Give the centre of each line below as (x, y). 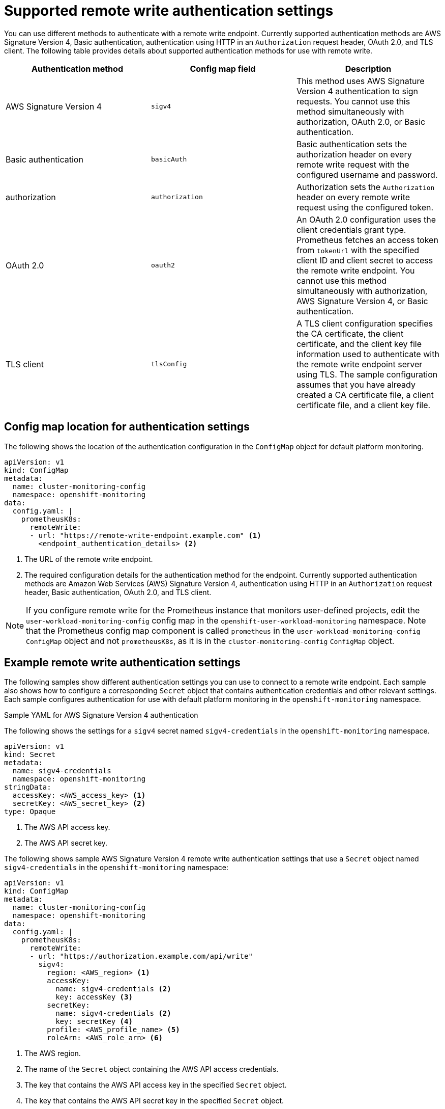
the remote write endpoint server (359, 364)
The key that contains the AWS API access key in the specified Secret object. (156, 1085)
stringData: (28, 787)
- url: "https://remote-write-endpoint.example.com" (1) (145, 535)
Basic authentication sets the (352, 144)
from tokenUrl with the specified (358, 250)
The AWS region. (53, 1053)
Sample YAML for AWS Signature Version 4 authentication (101, 715)
